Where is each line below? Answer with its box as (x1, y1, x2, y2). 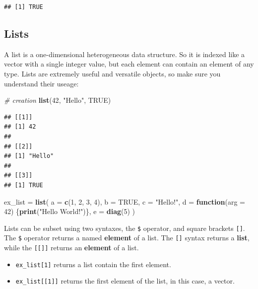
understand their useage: (4, 78, 79, 88)
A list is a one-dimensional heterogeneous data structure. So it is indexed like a (4, 49, 245, 59)
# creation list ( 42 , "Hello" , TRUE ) (4, 95, 111, 105)
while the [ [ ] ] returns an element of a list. (4, 242, 139, 253)
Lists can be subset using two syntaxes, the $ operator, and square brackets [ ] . (4, 222, 245, 233)
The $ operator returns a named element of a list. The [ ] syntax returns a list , (4, 232, 250, 243)
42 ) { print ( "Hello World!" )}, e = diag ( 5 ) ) (4, 206, 135, 217)
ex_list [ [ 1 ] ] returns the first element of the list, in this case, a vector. (15, 276, 235, 286)
